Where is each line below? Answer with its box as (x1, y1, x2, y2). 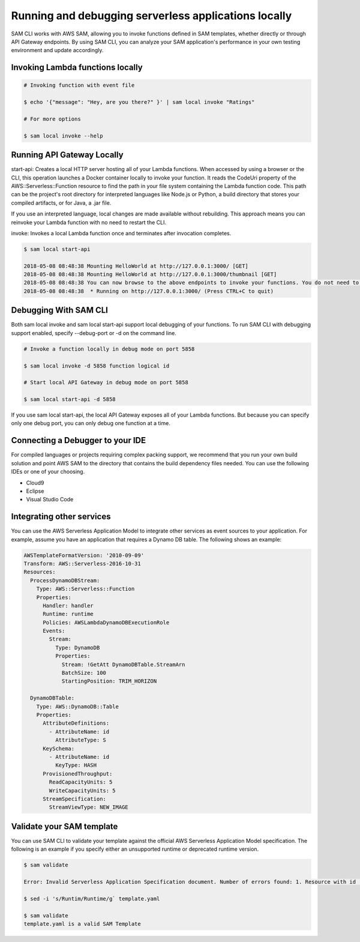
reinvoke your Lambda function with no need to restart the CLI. (11, 219, 167, 226)
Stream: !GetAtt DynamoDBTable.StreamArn (61, 661, 185, 668)
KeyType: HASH (55, 762, 97, 768)
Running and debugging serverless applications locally (11, 9, 292, 22)
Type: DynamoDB (55, 644, 100, 651)
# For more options (23, 115, 81, 122)
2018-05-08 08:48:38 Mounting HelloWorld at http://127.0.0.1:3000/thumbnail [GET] (23, 271, 277, 278)
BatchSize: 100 (61, 669, 106, 677)
